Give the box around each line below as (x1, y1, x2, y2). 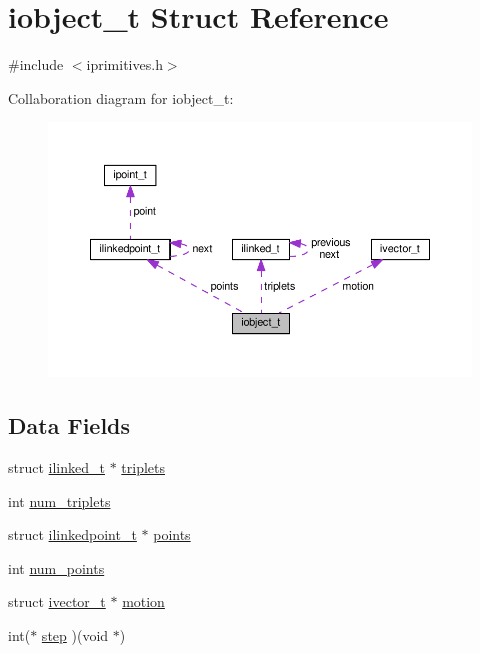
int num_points (8, 557, 105, 578)
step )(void (41, 624, 109, 645)
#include (8, 54, 64, 75)
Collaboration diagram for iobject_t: (8, 87, 234, 108)
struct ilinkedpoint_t (8, 524, 137, 545)
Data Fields (8, 410, 131, 441)
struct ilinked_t (8, 457, 105, 478)
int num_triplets (8, 490, 111, 511)
